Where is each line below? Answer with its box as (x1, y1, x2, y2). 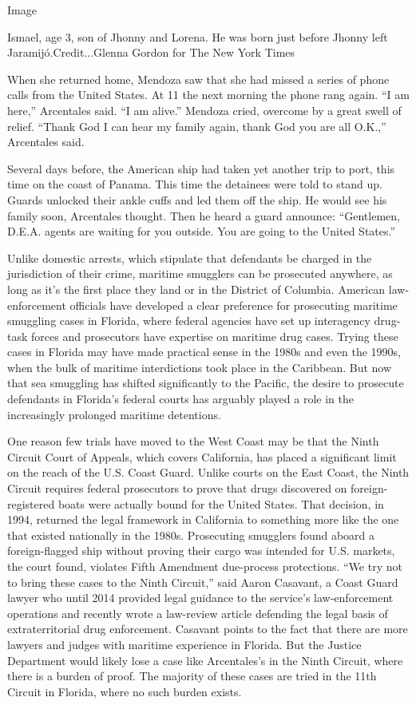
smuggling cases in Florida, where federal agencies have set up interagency (7, 312, 370, 329)
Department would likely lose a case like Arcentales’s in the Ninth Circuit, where (7, 652, 403, 668)
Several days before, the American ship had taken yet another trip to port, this (7, 160, 395, 176)
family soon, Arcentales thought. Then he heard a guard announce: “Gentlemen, (7, 207, 400, 224)
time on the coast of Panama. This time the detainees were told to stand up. (7, 176, 382, 192)
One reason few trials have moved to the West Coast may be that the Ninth (7, 433, 379, 450)
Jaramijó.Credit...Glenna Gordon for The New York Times (7, 44, 295, 61)
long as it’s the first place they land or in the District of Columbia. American (7, 280, 386, 297)
